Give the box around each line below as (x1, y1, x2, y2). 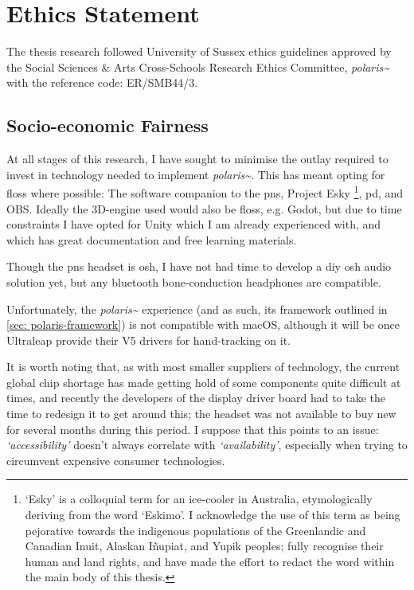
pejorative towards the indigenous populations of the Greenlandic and (25, 522, 366, 538)
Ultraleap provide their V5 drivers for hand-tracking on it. (6, 331, 291, 348)
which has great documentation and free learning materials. (6, 231, 297, 248)
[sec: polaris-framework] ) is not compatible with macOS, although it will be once (6, 316, 400, 333)
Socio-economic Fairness (6, 113, 209, 138)
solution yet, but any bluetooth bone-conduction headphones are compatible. (6, 273, 381, 290)
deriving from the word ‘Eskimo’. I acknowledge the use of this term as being (25, 506, 400, 523)
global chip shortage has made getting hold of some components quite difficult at (6, 373, 401, 390)
